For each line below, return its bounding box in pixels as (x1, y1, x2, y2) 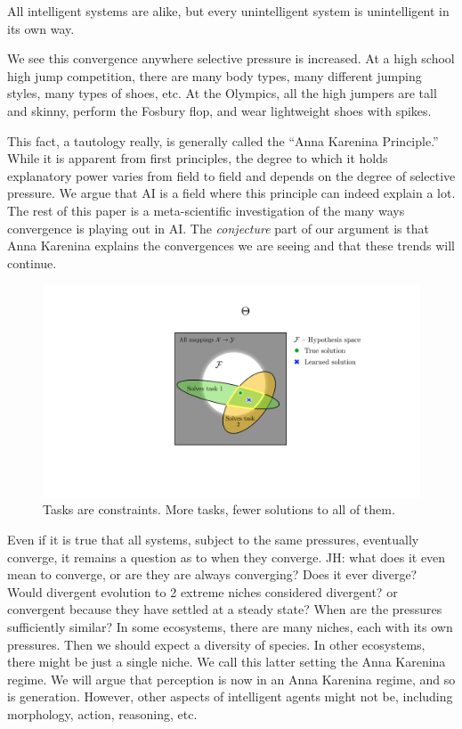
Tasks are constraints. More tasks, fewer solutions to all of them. (43, 500, 395, 519)
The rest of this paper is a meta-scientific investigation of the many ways (7, 201, 405, 219)
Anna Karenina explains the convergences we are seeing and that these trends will (7, 236, 455, 255)
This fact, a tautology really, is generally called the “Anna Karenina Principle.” (7, 131, 439, 150)
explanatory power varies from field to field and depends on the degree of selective (7, 166, 456, 184)
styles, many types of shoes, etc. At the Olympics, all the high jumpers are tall (7, 84, 437, 102)
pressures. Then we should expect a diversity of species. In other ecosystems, (7, 635, 426, 653)
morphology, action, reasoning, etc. (7, 704, 198, 723)
